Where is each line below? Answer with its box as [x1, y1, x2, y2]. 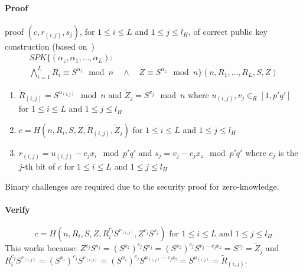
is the [278, 146, 298, 158]
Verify [5, 203, 30, 215]
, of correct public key [188, 25, 268, 37]
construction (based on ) [5, 40, 95, 52]
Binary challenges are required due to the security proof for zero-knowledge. [5, 180, 279, 192]
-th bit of [22, 160, 56, 172]
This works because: [5, 242, 77, 254]
